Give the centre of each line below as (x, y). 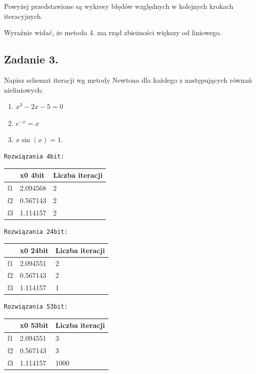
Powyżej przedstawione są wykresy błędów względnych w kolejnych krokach (119, 6)
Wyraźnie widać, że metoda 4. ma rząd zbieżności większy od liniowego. (113, 32)
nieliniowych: (24, 89)
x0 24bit (34, 250)
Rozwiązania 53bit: (36, 307)
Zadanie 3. (31, 59)
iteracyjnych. (24, 16)
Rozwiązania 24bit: (36, 232)
